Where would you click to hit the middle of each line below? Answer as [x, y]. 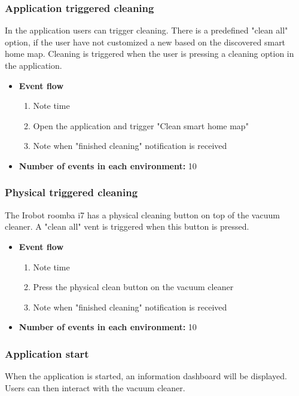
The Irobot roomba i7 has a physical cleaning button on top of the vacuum [142, 214]
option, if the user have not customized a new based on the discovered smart [145, 42]
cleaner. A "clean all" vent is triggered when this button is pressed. [127, 226]
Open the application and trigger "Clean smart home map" [141, 125]
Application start [47, 353]
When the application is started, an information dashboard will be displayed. [146, 376]
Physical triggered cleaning [71, 192]
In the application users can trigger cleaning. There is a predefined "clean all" [147, 30]
